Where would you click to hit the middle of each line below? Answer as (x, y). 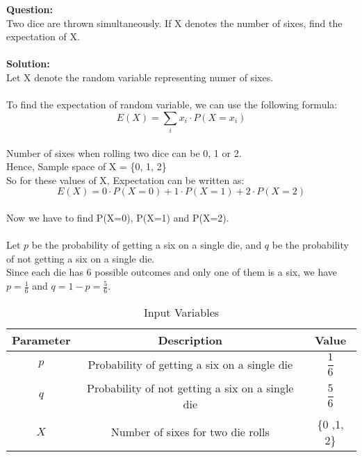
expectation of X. (43, 36)
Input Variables (181, 312)
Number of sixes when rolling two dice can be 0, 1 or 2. (124, 152)
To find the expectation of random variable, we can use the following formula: (172, 105)
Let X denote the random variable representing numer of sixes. (140, 77)
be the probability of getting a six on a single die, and (147, 245)
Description (190, 340)
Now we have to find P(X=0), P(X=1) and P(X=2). (118, 218)
